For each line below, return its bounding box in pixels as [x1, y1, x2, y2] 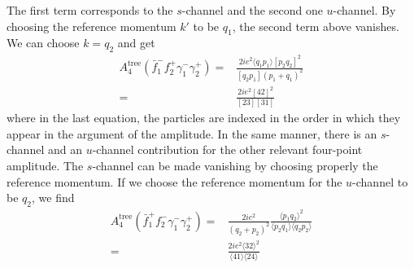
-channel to [352, 173, 408, 190]
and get [117, 34, 155, 51]
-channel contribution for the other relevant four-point [92, 141, 363, 158]
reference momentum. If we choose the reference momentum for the [7, 173, 342, 190]
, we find [32, 189, 75, 206]
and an [47, 141, 82, 158]
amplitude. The [7, 156, 84, 174]
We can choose [7, 34, 80, 51]
